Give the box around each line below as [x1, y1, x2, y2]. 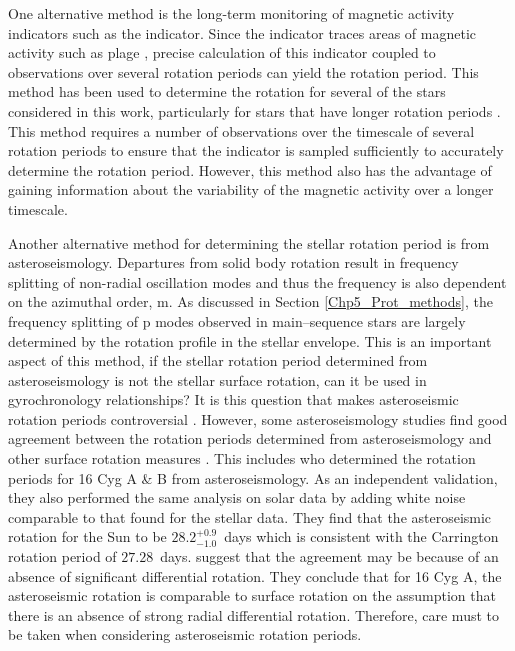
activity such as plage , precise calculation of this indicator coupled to [8, 42, 436, 63]
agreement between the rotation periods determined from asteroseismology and [8, 428, 492, 449]
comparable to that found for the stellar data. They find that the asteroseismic [8, 506, 492, 527]
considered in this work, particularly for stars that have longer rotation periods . [8, 100, 501, 121]
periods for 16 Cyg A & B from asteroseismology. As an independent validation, [8, 467, 498, 488]
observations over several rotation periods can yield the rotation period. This [8, 61, 479, 82]
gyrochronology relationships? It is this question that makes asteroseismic [8, 389, 459, 410]
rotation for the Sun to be [8, 526, 167, 547]
